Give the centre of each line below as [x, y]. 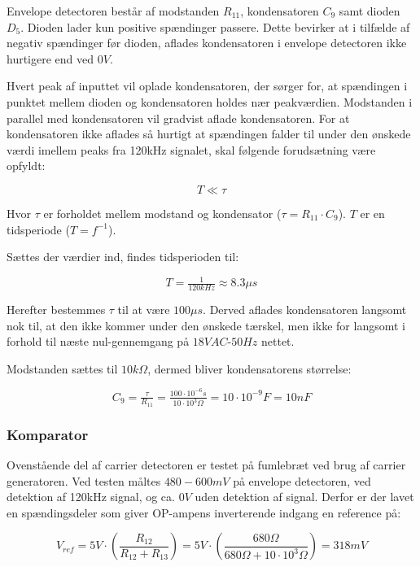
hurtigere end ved [50, 58]
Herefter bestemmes [56, 310]
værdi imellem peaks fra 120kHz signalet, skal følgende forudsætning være [191, 149]
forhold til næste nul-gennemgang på [98, 341]
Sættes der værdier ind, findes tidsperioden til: [123, 257]
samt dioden [370, 11]
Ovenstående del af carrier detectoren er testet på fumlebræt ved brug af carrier [206, 464]
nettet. [278, 341]
